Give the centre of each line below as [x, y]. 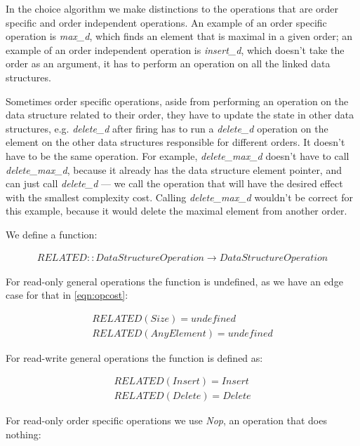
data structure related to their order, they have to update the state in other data [180, 115]
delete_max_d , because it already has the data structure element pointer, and [174, 169]
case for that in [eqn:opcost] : [67, 295]
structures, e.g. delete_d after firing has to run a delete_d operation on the [167, 128]
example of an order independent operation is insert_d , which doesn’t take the [175, 49]
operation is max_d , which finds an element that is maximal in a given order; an [179, 36]
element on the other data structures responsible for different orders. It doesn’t [175, 142]
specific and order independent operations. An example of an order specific [166, 22]
